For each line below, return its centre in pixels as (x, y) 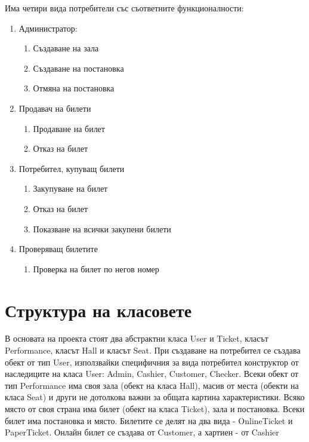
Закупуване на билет (70, 188)
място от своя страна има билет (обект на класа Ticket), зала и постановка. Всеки (155, 409)
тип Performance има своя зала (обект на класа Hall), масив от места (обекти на (152, 385)
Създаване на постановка (78, 68)
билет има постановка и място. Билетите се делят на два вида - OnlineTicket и (149, 420)
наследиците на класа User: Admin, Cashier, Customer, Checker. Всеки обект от (152, 374)
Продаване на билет (69, 128)
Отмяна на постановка (74, 88)
